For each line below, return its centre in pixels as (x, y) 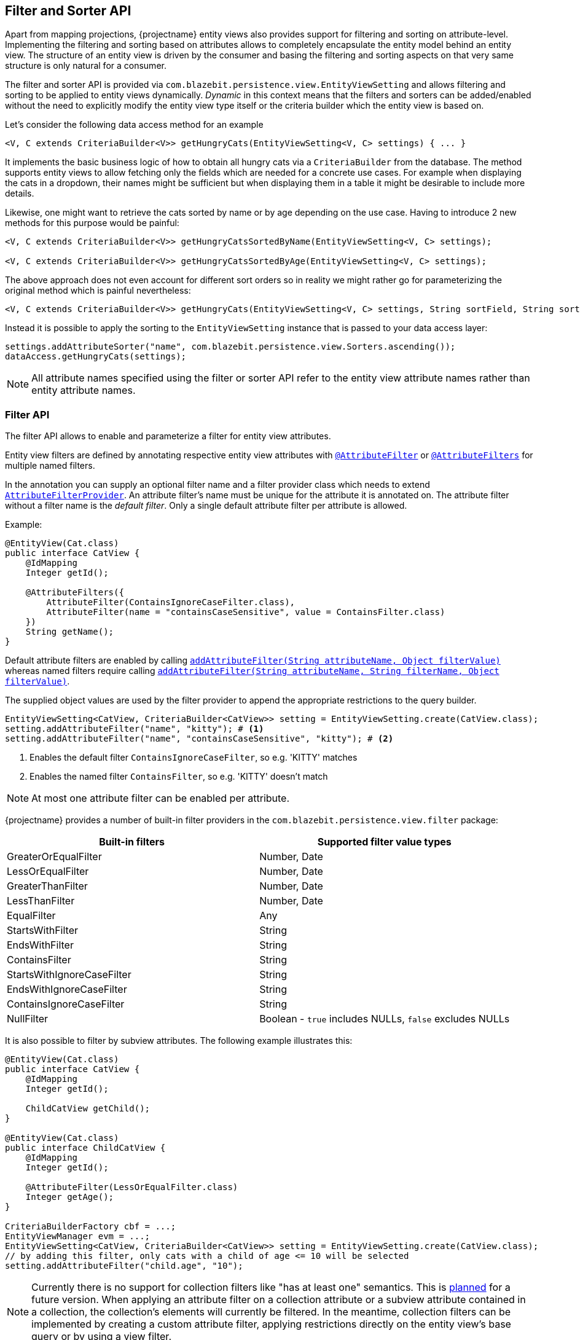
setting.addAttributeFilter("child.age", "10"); (124, 1266)
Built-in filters (132, 842)
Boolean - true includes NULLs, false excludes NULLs (385, 1019)
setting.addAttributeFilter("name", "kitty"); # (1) (135, 729)
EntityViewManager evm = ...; (78, 1236)
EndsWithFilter (40, 945)
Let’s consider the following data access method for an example (134, 125)
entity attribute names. (84, 390)
